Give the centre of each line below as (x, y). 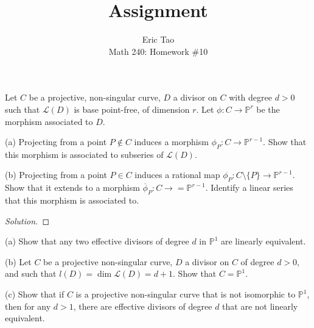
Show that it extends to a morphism (72, 187)
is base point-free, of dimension (132, 109)
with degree (250, 97)
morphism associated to (49, 121)
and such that (31, 273)
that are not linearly (260, 306)
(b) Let (18, 261)
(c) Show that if (35, 294)
